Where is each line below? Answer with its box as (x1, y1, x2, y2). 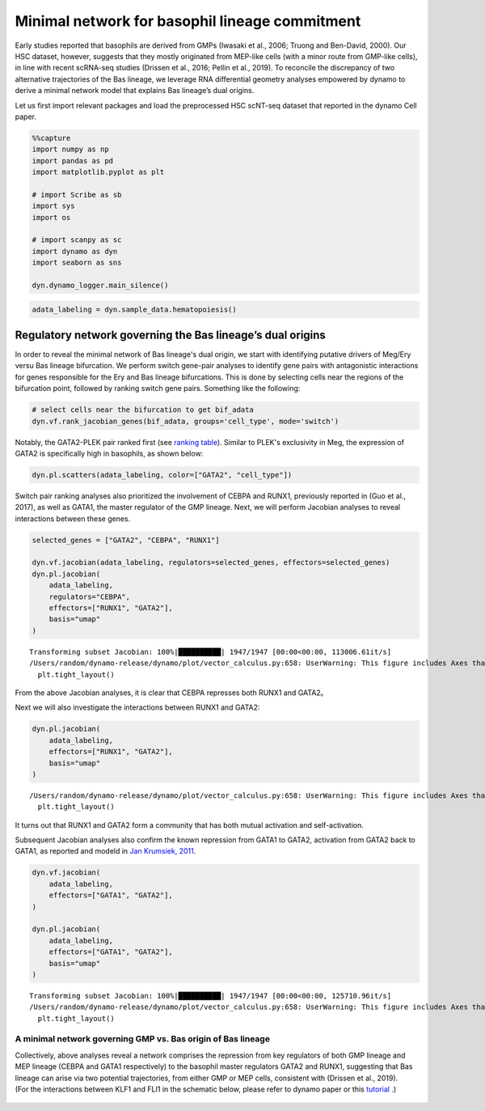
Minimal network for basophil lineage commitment (15, 12, 361, 30)
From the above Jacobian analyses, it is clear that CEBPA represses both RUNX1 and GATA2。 (15, 688, 328, 698)
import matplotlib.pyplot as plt (32, 167, 165, 177)
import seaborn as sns (32, 258, 122, 267)
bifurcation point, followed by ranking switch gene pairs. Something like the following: (15, 384, 301, 393)
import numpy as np (32, 145, 109, 154)
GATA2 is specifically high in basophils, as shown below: (15, 448, 204, 458)
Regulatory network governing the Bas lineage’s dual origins (15, 328, 327, 341)
